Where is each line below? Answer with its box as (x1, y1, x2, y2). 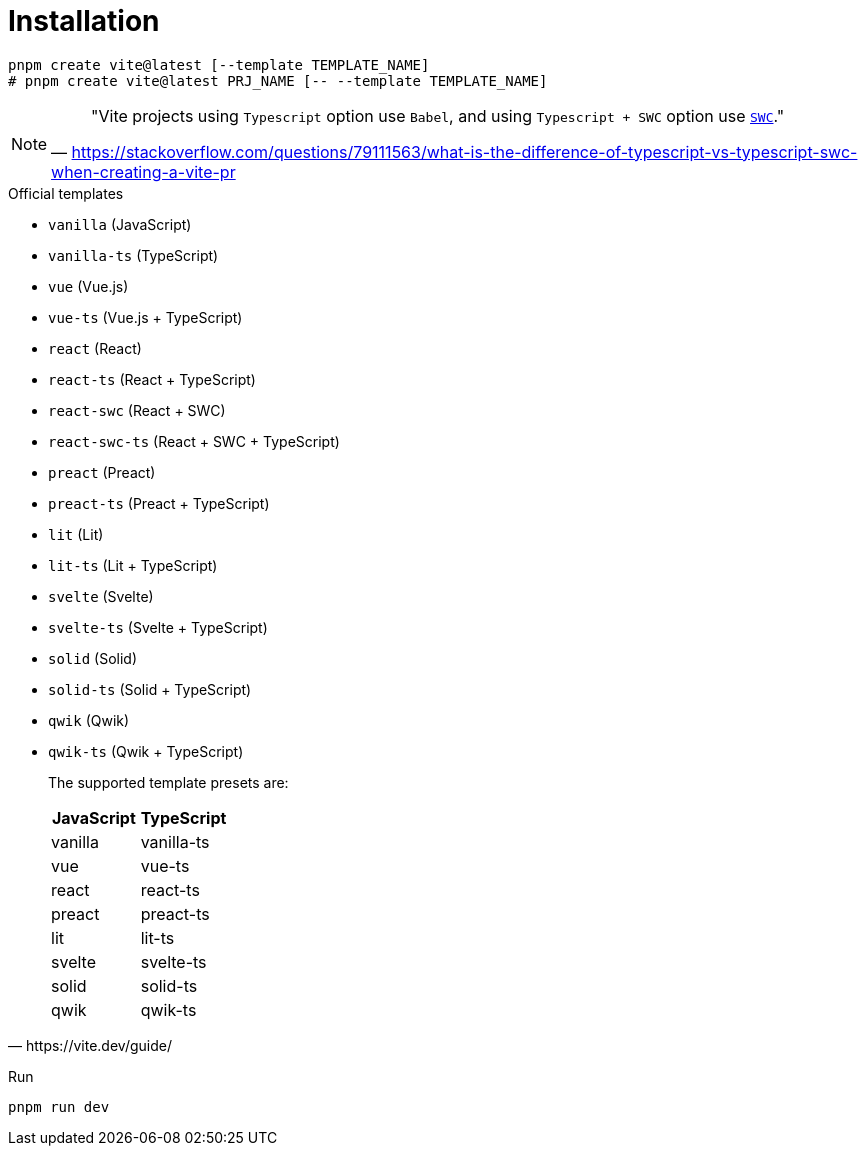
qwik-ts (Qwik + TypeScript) (48, 742, 244, 760)
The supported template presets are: (48, 773, 289, 791)
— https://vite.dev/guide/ (8, 1036, 172, 1054)
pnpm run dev (8, 1098, 110, 1115)
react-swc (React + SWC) (48, 401, 226, 419)
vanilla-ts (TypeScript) (48, 246, 219, 264)
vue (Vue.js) (48, 277, 129, 295)
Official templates (8, 184, 124, 202)
